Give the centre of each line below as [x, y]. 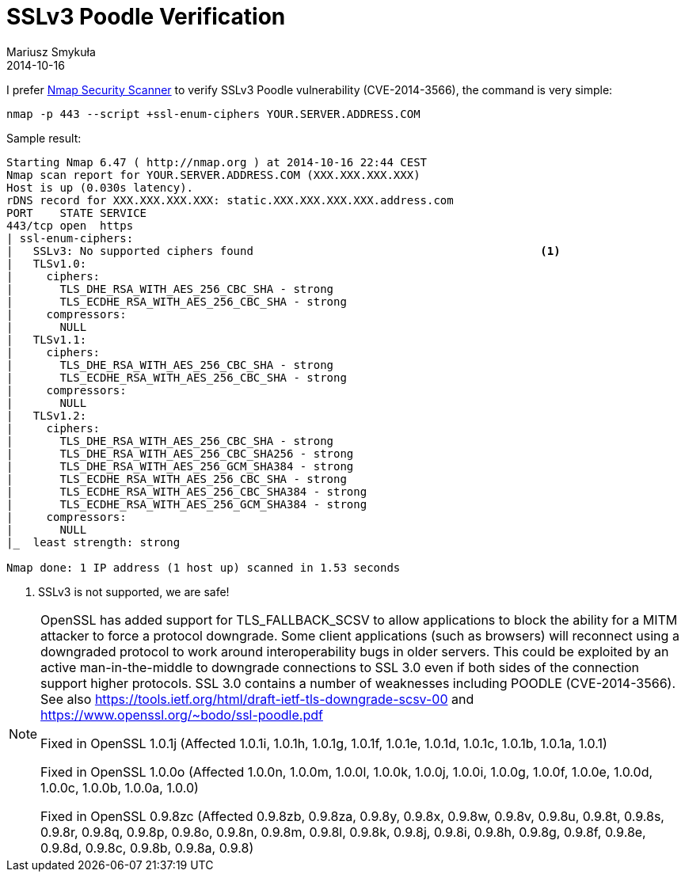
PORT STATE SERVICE [77, 213]
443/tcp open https [70, 225]
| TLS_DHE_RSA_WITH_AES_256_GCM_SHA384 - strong [180, 466]
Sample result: [44, 138]
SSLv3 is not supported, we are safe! [134, 591]
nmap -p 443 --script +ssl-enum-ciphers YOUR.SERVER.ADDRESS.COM [213, 114]
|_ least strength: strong [93, 542]
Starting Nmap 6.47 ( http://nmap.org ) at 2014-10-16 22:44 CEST [217, 162]
